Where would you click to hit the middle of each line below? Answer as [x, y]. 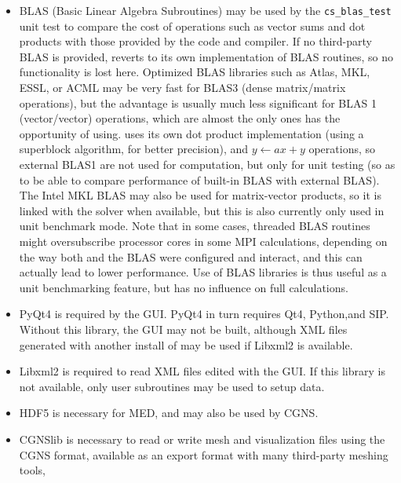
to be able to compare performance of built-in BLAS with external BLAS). [199, 179]
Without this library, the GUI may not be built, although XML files [183, 329]
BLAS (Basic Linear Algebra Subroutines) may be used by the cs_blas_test [205, 10]
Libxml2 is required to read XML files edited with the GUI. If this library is [202, 371]
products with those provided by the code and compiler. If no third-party [195, 41]
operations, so [342, 149]
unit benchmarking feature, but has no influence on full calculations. [184, 287]
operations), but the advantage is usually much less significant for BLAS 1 [198, 102]
